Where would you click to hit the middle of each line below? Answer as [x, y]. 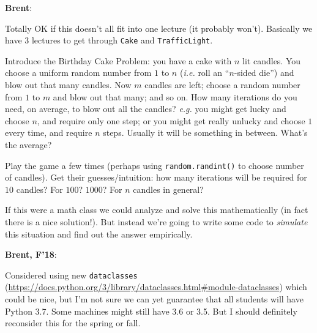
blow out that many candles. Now [68, 85]
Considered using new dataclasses [71, 275]
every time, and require [49, 133]
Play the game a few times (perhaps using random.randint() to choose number [155, 165]
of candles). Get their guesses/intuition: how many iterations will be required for [156, 177]
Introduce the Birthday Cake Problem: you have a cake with [118, 60]
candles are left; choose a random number [222, 85]
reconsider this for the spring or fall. [73, 323]
